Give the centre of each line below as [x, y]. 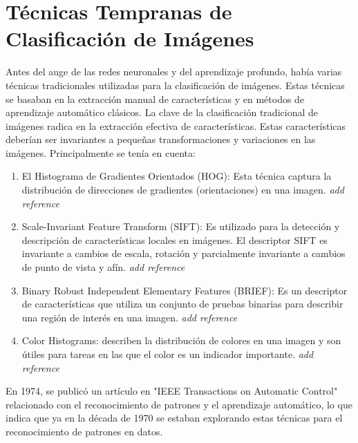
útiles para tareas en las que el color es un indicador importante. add [168, 354]
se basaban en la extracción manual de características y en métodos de [155, 98]
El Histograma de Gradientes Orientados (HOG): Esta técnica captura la [177, 176]
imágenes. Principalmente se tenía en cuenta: [101, 152]
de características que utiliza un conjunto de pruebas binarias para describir [182, 304]
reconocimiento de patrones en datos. [84, 431]
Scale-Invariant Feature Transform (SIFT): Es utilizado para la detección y [181, 226]
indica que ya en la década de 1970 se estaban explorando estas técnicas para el [174, 418]
